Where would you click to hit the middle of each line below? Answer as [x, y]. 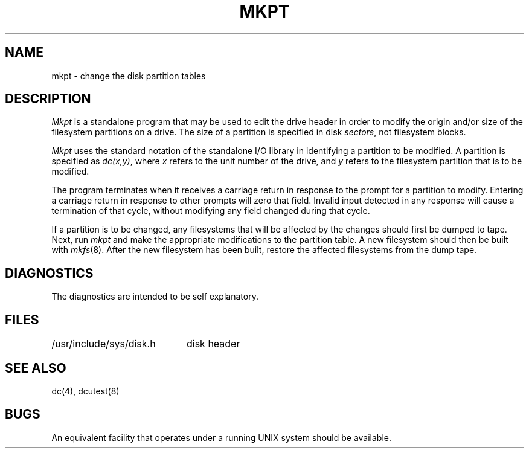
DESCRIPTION [48, 99]
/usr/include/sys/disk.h [104, 344]
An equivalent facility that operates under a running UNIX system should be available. [222, 437]
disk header [213, 344]
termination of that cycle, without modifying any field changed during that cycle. [211, 211]
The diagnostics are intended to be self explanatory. [155, 297]
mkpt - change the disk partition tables [129, 75]
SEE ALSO [36, 368]
